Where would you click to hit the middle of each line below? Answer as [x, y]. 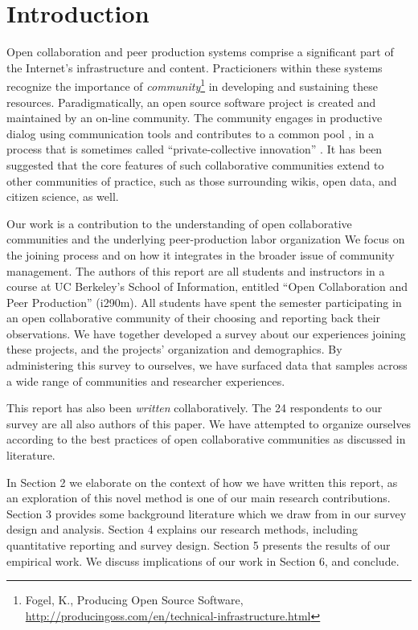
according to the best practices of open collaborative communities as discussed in [206, 439]
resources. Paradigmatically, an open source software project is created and [191, 102]
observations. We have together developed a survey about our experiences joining [206, 333]
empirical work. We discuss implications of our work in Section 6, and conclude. [203, 560]
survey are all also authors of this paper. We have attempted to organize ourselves [209, 423]
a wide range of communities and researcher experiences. [146, 380]
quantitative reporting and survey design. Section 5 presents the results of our [199, 545]
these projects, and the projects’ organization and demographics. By [174, 349]
